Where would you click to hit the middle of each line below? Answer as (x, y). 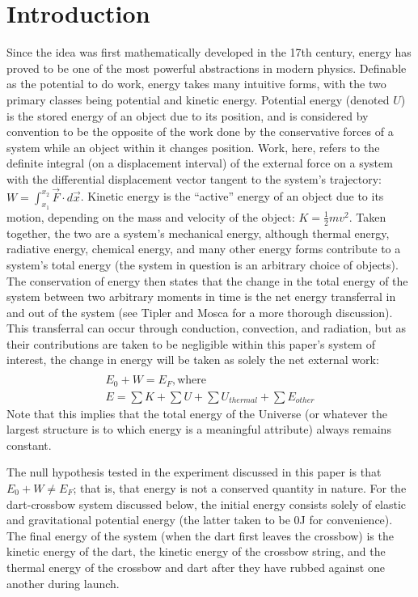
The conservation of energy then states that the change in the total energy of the (207, 280)
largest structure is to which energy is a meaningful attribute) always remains (199, 429)
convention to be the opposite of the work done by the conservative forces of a (200, 131)
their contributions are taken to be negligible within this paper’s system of (191, 343)
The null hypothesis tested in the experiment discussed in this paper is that (194, 472)
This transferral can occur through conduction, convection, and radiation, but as (207, 328)
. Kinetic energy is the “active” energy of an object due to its (232, 196)
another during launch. (63, 583)
